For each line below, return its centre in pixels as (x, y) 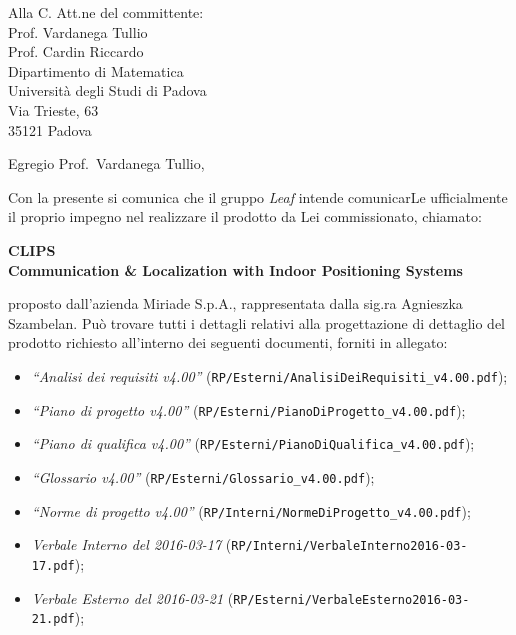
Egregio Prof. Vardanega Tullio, (106, 163)
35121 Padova (50, 129)
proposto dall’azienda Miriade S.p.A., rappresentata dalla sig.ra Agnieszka (235, 303)
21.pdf (53, 619)
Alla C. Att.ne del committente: (106, 12)
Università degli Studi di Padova (107, 90)
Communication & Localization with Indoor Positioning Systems (235, 269)
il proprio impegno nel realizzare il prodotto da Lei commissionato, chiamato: (245, 216)
